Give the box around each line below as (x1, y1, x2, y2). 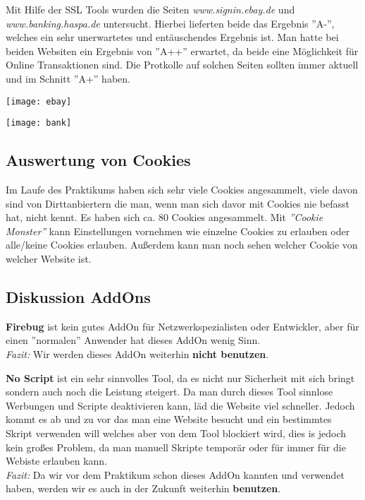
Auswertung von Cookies (6, 149, 191, 171)
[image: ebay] (6, 96, 72, 107)
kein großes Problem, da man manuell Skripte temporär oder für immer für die (6, 439, 346, 454)
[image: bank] (6, 118, 72, 129)
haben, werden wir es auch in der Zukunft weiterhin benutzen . (6, 481, 281, 496)
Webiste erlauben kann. (6, 453, 108, 468)
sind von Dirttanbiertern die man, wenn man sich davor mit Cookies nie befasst (6, 196, 350, 210)
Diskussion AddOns (6, 286, 151, 308)
